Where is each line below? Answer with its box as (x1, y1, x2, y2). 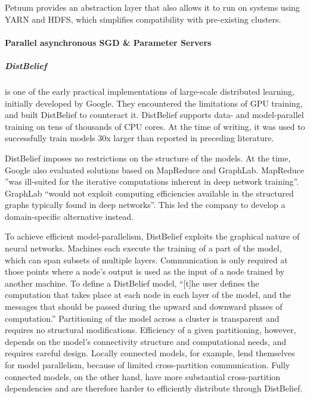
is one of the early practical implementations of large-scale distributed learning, (5, 85, 294, 97)
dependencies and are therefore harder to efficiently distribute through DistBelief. (5, 382, 303, 394)
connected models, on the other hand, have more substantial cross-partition (5, 370, 281, 383)
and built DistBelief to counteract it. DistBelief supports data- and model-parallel (5, 108, 304, 121)
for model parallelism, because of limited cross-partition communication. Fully (5, 359, 290, 371)
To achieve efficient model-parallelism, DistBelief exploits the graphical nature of (5, 230, 300, 242)
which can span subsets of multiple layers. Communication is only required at (5, 253, 288, 266)
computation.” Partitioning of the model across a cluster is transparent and (5, 312, 280, 324)
